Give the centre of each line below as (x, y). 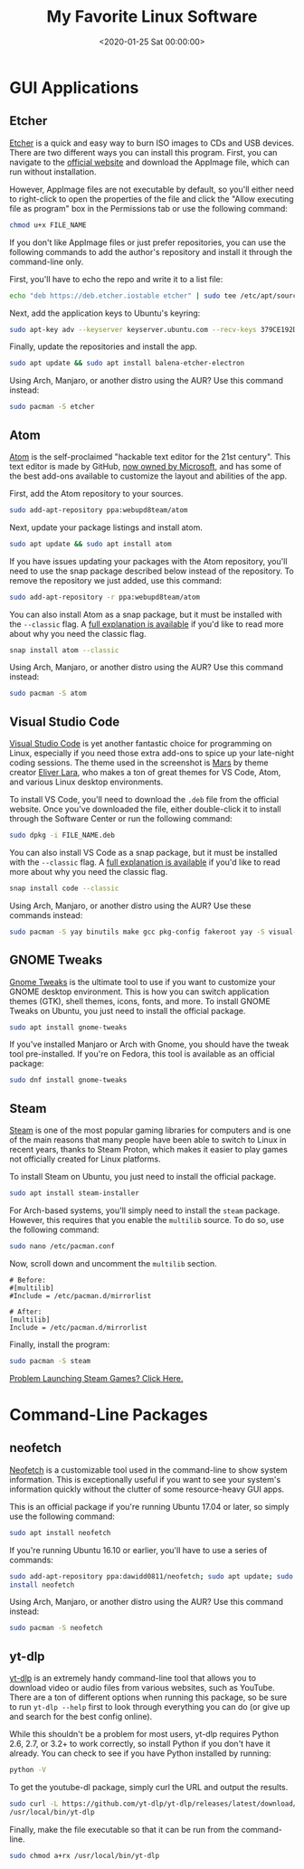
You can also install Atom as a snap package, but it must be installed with (146, 614)
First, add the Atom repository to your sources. (96, 493)
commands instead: (46, 915)
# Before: (28, 1280)
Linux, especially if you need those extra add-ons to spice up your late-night (152, 754)
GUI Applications (74, 87)
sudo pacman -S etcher (52, 407)
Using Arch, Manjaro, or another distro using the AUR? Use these (130, 906)
